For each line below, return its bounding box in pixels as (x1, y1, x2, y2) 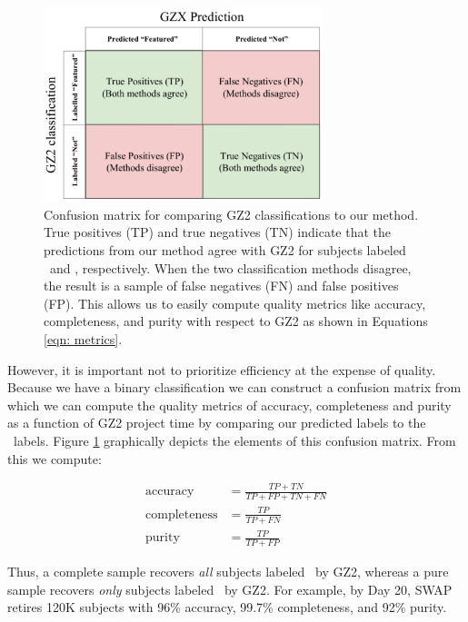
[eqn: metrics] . (44, 329, 123, 348)
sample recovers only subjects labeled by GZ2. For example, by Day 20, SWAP (7, 579, 453, 598)
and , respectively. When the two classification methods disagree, (49, 258, 412, 277)
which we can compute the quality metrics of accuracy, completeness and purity (7, 395, 452, 414)
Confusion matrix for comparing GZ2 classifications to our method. (44, 204, 419, 223)
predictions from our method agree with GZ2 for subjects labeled (44, 240, 406, 259)
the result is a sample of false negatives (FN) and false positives (44, 276, 399, 295)
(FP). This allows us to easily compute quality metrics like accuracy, (44, 293, 426, 312)
